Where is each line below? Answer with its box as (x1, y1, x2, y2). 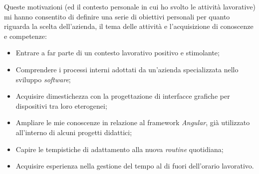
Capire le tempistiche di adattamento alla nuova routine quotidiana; (15, 144, 224, 154)
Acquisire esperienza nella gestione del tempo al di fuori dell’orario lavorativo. (15, 161, 254, 171)
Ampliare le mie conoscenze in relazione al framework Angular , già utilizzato (15, 117, 250, 128)
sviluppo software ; (15, 74, 71, 84)
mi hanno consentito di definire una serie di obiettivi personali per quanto (4, 11, 230, 21)
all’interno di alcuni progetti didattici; (15, 127, 132, 137)
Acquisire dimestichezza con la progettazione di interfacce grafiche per (15, 91, 230, 101)
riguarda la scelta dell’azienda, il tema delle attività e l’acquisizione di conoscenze (4, 21, 254, 31)
